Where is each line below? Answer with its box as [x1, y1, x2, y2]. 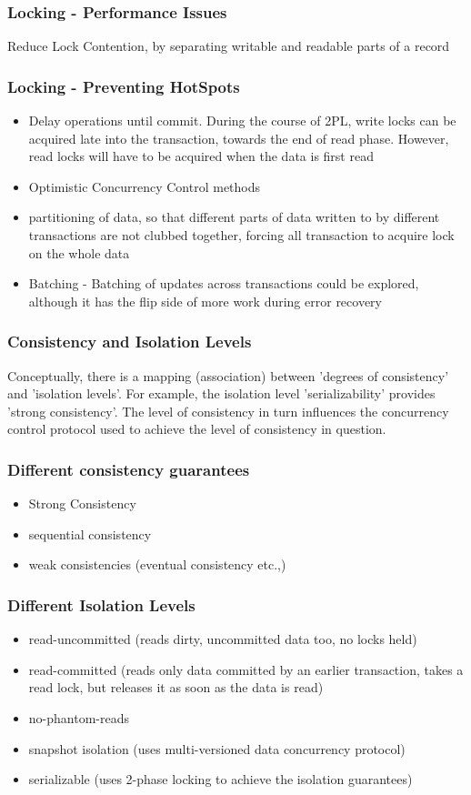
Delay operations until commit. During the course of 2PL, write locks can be [28, 111, 456, 130]
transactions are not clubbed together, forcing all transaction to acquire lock [28, 226, 455, 244]
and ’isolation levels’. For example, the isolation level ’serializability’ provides [7, 384, 436, 403]
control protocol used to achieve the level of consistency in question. [7, 419, 386, 438]
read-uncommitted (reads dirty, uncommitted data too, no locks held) [28, 629, 417, 649]
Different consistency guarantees [7, 458, 250, 480]
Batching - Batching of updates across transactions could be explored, [28, 274, 419, 293]
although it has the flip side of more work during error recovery [28, 291, 383, 310]
